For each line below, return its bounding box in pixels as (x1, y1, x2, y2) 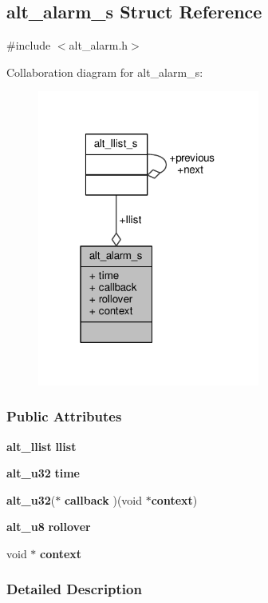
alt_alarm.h (69, 37, 128, 54)
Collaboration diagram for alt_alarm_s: (6, 63, 203, 80)
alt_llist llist (6, 437, 77, 454)
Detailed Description (6, 579, 142, 599)
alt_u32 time (6, 465, 80, 481)
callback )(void (64, 491, 143, 508)
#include (6, 37, 51, 54)
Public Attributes (6, 406, 122, 426)
